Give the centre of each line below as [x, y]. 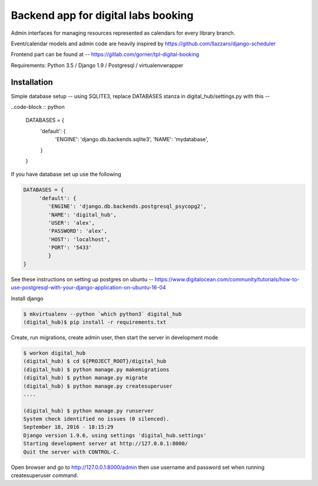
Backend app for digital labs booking [102, 15]
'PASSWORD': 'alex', [78, 231]
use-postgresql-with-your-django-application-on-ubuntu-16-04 [88, 288]
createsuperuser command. [45, 475]
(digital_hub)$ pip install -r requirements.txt [95, 322]
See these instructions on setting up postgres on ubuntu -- [82, 279]
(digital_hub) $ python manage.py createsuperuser [98, 386]
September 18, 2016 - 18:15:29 [69, 427]
